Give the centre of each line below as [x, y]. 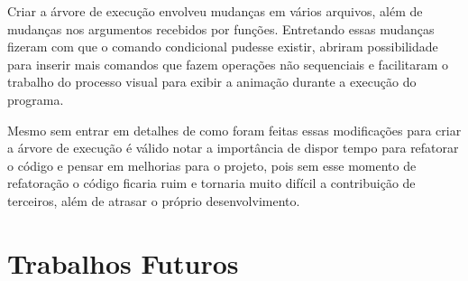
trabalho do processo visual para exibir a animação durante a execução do [212, 82]
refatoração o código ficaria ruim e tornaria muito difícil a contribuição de [211, 183]
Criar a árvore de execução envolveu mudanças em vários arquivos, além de [215, 11]
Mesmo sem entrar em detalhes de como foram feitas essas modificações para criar [234, 130]
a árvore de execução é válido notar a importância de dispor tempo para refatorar [233, 148]
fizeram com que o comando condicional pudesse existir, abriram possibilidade [223, 47]
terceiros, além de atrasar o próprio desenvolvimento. [154, 200]
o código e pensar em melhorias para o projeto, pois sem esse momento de [212, 165]
